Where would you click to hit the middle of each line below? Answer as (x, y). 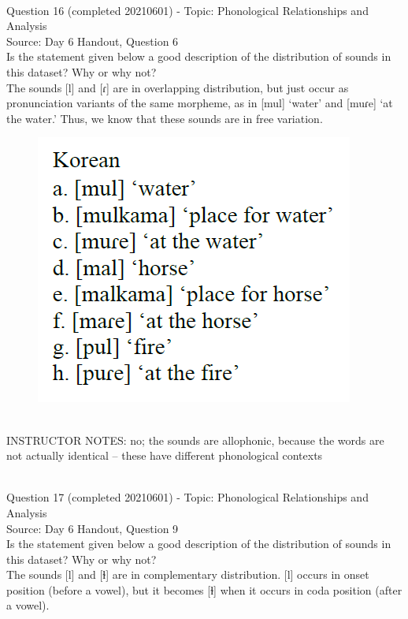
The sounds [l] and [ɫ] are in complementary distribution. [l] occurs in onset (188, 574)
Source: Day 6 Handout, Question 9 (93, 528)
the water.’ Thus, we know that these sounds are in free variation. (165, 118)
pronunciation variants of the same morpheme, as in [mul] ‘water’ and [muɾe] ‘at (200, 103)
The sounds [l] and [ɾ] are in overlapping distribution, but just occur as (178, 87)
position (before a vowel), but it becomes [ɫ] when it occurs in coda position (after (204, 589)
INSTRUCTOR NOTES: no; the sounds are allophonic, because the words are (195, 440)
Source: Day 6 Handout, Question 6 (93, 41)
